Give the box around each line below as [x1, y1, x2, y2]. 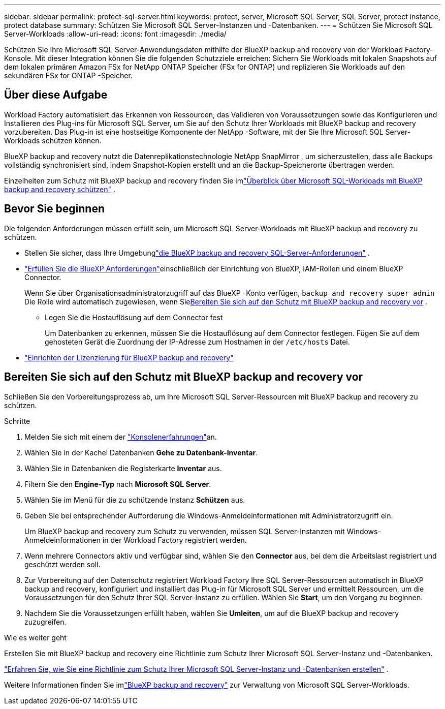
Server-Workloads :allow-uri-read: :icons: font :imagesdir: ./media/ [4, 29, 227, 38]
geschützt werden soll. [24, 560, 101, 569]
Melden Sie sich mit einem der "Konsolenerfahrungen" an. [24, 432, 217, 441]
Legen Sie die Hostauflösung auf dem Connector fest [45, 313, 223, 322]
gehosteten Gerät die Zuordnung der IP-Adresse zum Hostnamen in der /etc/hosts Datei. [45, 337, 350, 346]
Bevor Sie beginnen [4, 202, 105, 215]
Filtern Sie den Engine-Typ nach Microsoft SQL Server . [24, 479, 211, 488]
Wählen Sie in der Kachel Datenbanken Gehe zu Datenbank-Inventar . [24, 448, 258, 457]
